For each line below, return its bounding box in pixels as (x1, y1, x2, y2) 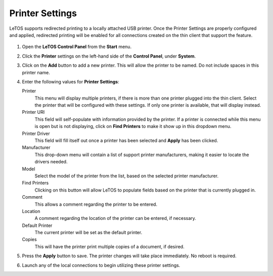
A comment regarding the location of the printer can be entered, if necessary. (34, 215, 197, 221)
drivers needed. (34, 159, 68, 165)
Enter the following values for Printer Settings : (22, 78, 119, 84)
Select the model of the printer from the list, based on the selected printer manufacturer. (34, 172, 219, 179)
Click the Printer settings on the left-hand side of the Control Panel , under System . (22, 53, 196, 59)
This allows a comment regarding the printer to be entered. (34, 201, 158, 207)
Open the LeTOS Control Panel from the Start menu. (22, 43, 131, 50)
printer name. (22, 69, 51, 75)
